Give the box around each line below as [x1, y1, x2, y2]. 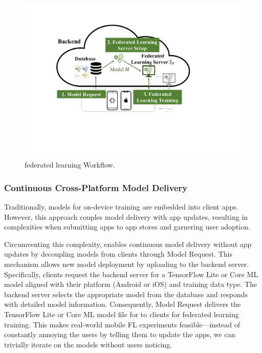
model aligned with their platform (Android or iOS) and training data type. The [4, 279, 257, 289]
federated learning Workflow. [25, 159, 115, 170]
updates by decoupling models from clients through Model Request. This [4, 248, 232, 259]
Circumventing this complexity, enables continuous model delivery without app [4, 238, 252, 249]
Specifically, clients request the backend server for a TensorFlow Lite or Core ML [4, 268, 258, 279]
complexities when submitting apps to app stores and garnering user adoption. [4, 221, 250, 232]
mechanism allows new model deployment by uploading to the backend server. [4, 259, 249, 269]
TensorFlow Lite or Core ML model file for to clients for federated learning [4, 309, 239, 319]
